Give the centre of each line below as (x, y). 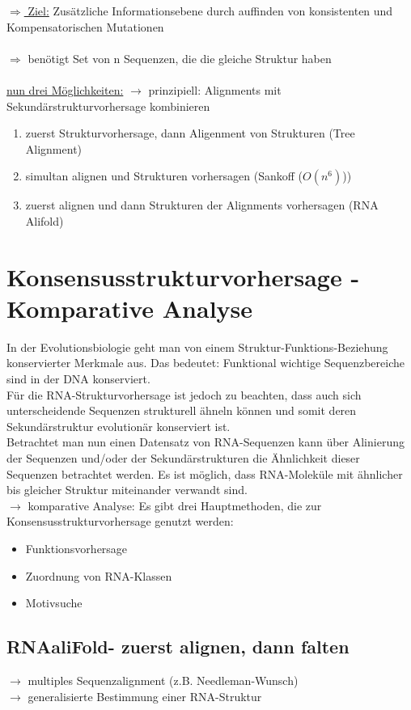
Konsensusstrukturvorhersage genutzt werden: (120, 521)
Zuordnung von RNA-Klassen (99, 575)
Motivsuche (54, 603)
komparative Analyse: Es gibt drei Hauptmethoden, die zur (175, 505)
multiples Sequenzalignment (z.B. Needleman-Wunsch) (163, 680)
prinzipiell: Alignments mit (215, 89)
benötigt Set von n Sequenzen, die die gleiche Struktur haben (180, 58)
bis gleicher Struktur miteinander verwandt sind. (127, 490)
